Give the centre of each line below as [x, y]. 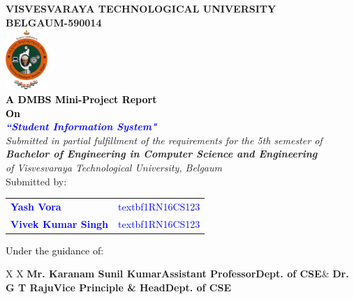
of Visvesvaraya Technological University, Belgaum [114, 167]
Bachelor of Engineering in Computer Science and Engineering [162, 154]
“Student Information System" [81, 127]
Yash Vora [36, 206]
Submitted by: [36, 181]
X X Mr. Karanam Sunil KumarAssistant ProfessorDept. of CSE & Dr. [177, 274]
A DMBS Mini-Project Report [81, 99]
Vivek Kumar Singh [60, 223]
